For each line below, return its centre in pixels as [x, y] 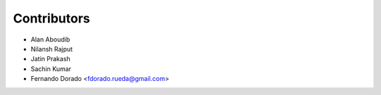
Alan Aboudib [50, 39]
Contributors [52, 18]
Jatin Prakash [50, 59]
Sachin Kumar [51, 69]
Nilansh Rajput [52, 49]
